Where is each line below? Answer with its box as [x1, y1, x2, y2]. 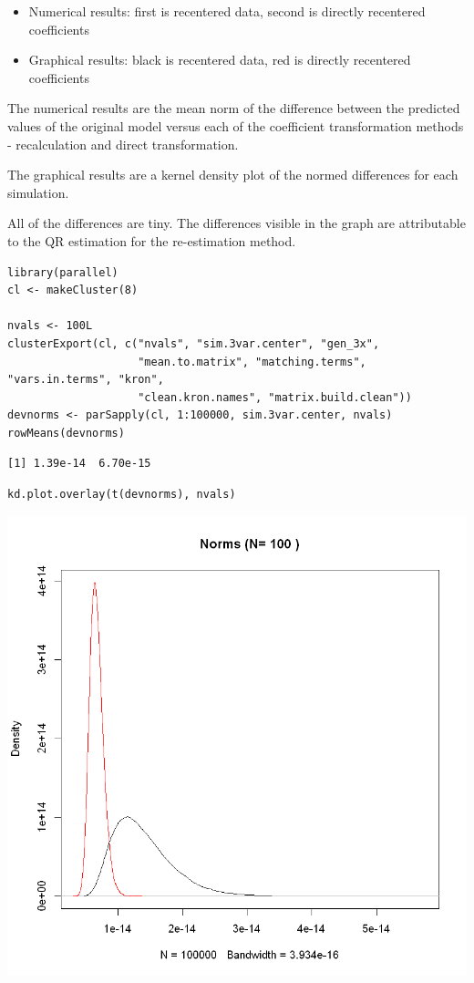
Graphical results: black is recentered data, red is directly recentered [28, 50, 411, 69]
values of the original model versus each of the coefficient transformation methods [7, 116, 464, 135]
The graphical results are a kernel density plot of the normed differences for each [7, 165, 459, 184]
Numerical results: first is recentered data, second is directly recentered [28, 2, 426, 20]
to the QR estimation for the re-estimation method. [7, 231, 296, 250]
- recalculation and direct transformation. [7, 134, 239, 153]
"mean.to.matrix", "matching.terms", [138, 355, 366, 368]
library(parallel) [7, 265, 118, 279]
